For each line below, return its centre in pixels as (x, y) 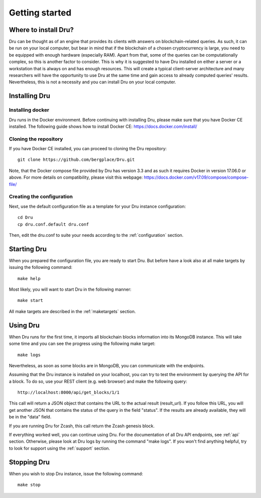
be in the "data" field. (30, 417)
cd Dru (25, 218)
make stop (29, 485)
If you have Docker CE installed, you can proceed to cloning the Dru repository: (88, 149)
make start (30, 301)
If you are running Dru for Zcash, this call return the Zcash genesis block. (82, 426)
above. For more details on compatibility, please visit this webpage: (76, 177)
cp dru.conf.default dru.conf (53, 224)
